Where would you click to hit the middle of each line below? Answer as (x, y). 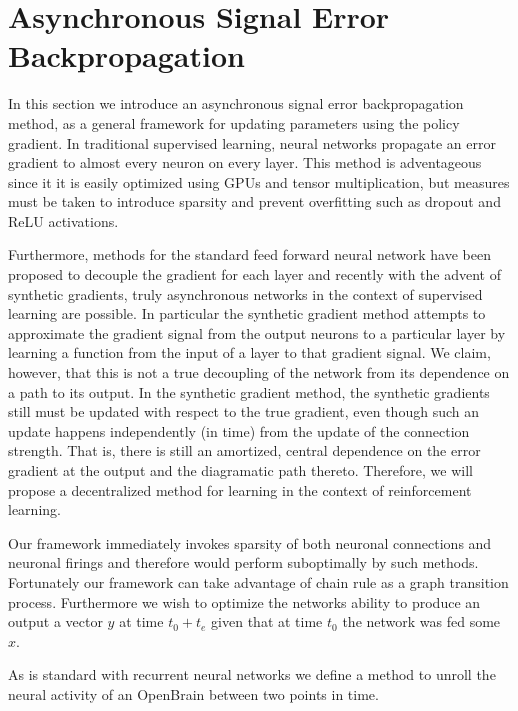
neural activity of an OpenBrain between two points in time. (193, 693)
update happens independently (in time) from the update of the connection (239, 430)
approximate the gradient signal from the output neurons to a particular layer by (257, 332)
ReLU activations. (63, 220)
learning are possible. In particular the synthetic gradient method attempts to (247, 313)
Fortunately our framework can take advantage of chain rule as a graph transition (258, 581)
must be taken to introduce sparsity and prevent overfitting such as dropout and (254, 201)
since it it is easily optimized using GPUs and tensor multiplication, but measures (259, 181)
